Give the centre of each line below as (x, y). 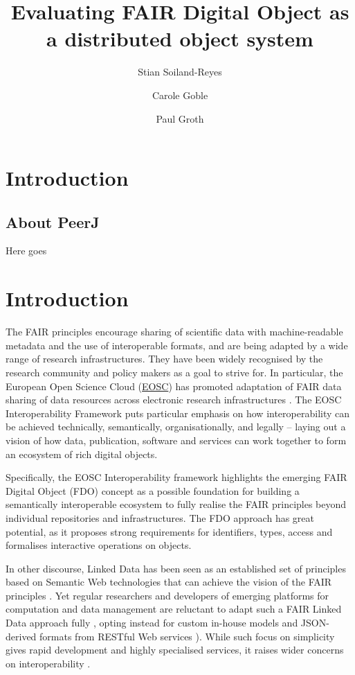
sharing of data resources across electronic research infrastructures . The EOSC (174, 400)
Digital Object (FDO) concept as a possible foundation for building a (153, 490)
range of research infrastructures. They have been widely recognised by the (164, 359)
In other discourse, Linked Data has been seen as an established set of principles (176, 568)
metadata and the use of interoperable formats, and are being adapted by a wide (177, 345)
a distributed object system (180, 38)
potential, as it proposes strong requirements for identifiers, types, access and (169, 531)
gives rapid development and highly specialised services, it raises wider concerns (175, 650)
